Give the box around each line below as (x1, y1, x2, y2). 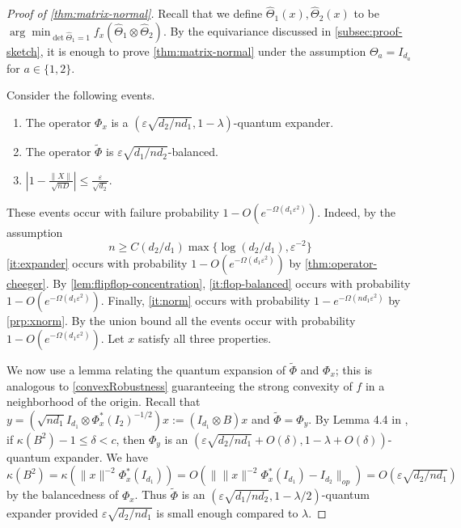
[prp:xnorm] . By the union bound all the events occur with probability (6, 312, 356, 329)
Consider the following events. (6, 87, 155, 103)
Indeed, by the (324, 203, 396, 220)
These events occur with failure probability (6, 203, 219, 220)
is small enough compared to (156, 504, 298, 521)
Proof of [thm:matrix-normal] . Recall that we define (6, 5, 263, 22)
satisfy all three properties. (138, 329, 272, 346)
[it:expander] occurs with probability (6, 254, 188, 271)
